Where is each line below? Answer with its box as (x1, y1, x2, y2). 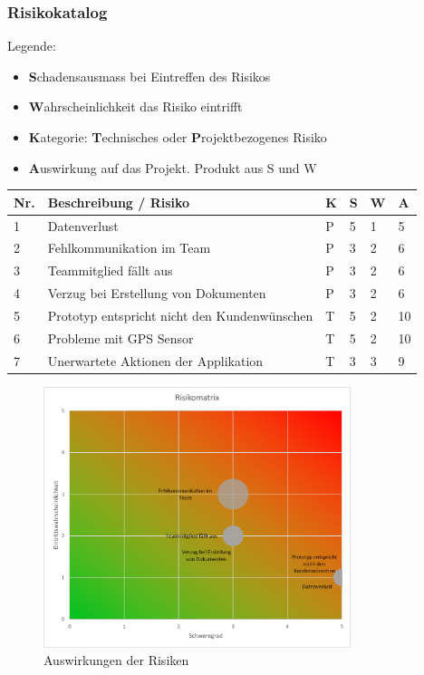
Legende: (7, 36, 56, 55)
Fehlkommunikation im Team (47, 238, 211, 257)
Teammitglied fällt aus (47, 261, 173, 280)
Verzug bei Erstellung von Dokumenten (47, 284, 266, 303)
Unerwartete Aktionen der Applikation (47, 351, 264, 370)
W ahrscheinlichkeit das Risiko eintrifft (28, 97, 243, 116)
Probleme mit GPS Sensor (47, 328, 194, 347)
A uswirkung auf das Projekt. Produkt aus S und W (28, 158, 317, 177)
